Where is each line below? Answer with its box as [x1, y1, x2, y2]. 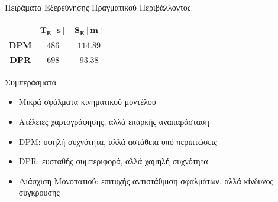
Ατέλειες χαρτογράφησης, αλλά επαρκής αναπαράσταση [18, 115, 209, 128]
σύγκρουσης [18, 186, 60, 198]
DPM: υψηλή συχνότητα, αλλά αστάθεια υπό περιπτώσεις [18, 135, 217, 147]
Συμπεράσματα [5, 75, 57, 88]
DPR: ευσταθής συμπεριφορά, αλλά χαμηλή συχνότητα [18, 155, 208, 167]
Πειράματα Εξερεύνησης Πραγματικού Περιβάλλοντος [5, 1, 191, 13]
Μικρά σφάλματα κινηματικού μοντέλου [18, 95, 156, 108]
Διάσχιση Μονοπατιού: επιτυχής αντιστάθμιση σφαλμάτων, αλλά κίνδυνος [18, 174, 273, 187]
